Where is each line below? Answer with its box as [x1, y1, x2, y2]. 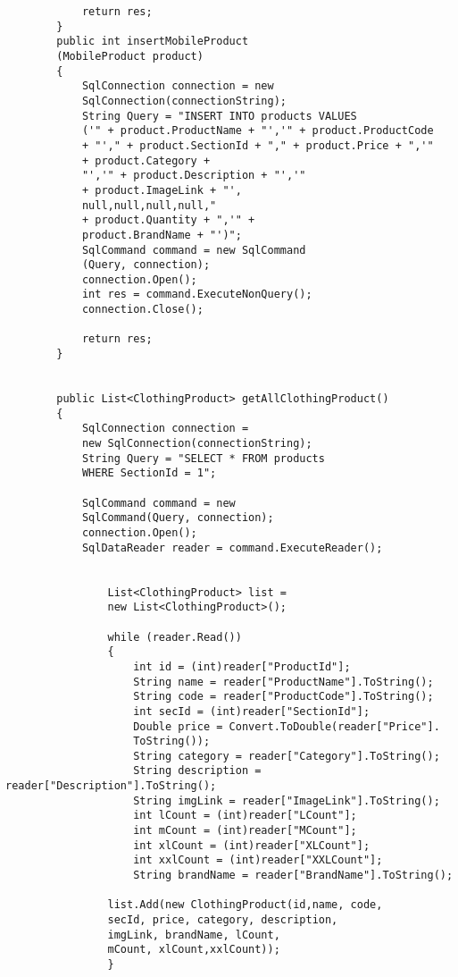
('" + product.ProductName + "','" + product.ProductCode [81, 124, 434, 138]
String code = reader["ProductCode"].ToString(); [133, 690, 434, 703]
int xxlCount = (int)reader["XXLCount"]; [133, 854, 383, 867]
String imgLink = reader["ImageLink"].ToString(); [133, 794, 440, 807]
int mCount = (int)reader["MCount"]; [133, 824, 357, 838]
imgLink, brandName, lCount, [107, 928, 280, 941]
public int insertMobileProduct [56, 35, 249, 48]
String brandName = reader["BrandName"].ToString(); [133, 869, 454, 882]
